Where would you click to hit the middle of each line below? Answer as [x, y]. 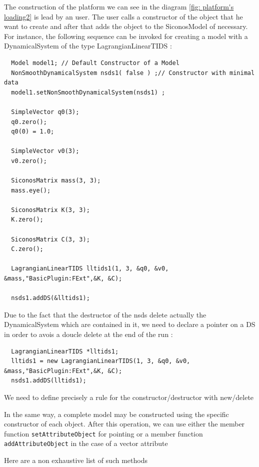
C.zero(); [27, 249]
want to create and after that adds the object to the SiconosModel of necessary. [126, 26]
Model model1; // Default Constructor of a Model [95, 63]
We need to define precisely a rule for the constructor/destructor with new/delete [129, 397]
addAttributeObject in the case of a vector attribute [86, 443]
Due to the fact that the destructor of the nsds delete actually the [105, 314]
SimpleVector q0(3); [45, 112]
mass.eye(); [31, 190]
